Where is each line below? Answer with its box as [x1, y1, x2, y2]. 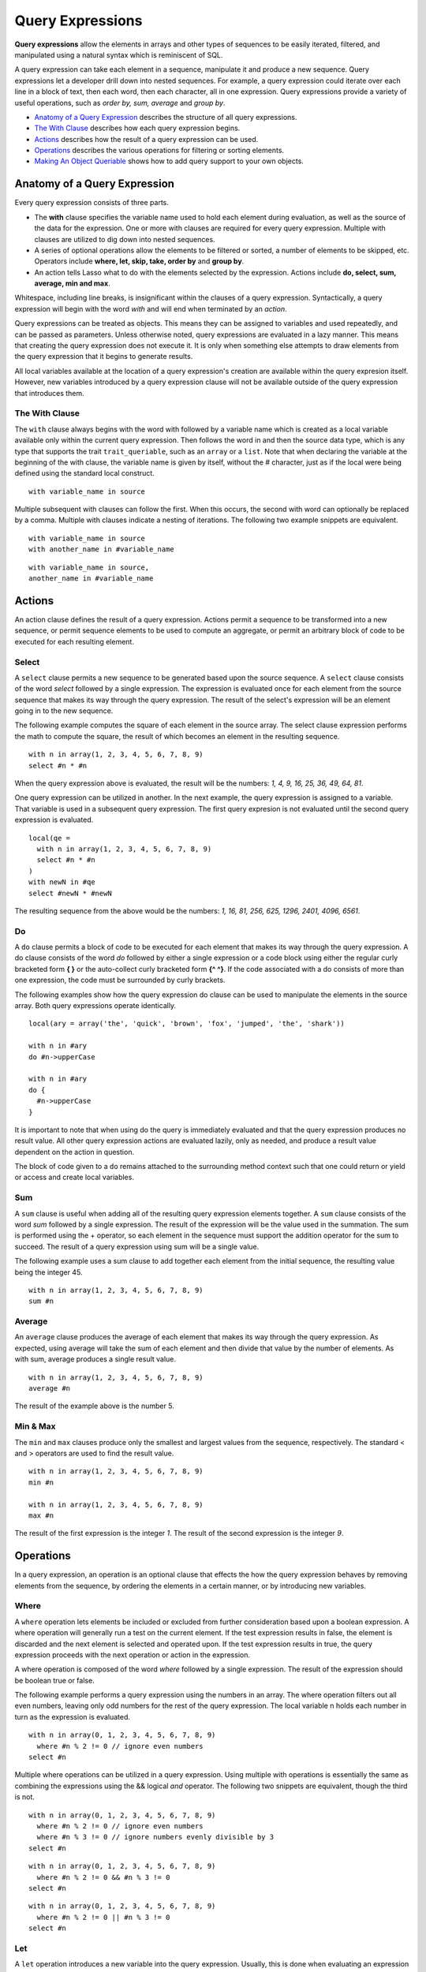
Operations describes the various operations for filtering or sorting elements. [34, 146, 284, 155]
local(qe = [28, 833, 71, 842]
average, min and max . [34, 278, 110, 288]
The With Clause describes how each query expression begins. [34, 123, 241, 133]
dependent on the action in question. [14, 1147, 134, 1156]
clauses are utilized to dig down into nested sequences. [34, 234, 216, 244]
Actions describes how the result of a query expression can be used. [34, 134, 259, 144]
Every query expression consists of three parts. [14, 198, 170, 207]
